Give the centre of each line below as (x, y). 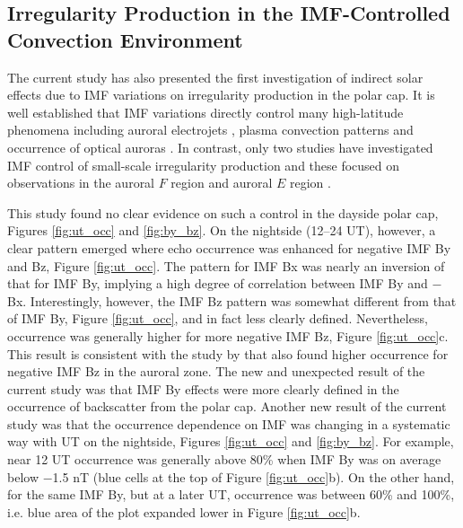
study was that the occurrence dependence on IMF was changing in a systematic (229, 423)
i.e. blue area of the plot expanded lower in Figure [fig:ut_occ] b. (184, 511)
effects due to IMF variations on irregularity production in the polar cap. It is (221, 95)
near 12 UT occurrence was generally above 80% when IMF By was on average (224, 459)
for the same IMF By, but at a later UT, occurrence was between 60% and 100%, (231, 494)
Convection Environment (125, 39)
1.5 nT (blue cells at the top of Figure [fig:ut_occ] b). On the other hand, (253, 476)
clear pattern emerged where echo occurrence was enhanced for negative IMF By (229, 247)
